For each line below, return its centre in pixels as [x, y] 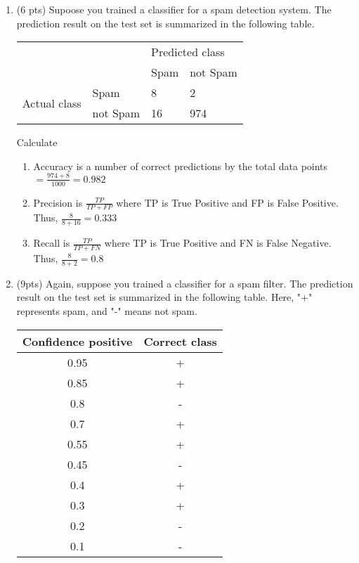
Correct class [180, 341]
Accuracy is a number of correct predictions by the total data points [181, 166]
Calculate [37, 142]
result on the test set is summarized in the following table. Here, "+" [164, 297]
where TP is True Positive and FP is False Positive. [227, 202]
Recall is [52, 243]
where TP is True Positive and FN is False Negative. [218, 243]
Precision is [58, 202]
